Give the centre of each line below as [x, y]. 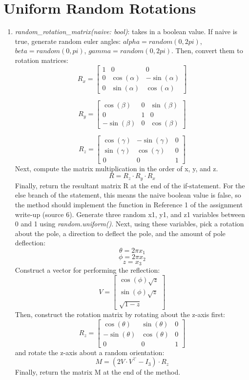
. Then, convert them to [207, 50]
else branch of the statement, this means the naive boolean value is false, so [128, 195]
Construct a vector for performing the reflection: [87, 270]
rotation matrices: [41, 60]
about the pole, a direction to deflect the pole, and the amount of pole [120, 233]
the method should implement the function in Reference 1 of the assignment [129, 205]
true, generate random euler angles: [68, 41]
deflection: [30, 243]
